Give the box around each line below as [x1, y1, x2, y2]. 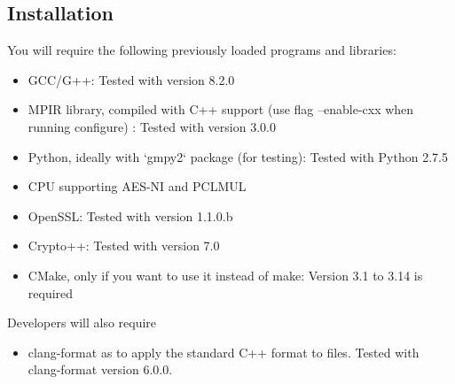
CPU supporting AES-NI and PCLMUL [27, 177, 247, 196]
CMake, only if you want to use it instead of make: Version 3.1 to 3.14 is [27, 265, 423, 284]
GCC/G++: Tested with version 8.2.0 [27, 70, 235, 88]
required [27, 283, 74, 302]
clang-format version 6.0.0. [27, 360, 173, 379]
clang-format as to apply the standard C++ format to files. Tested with [27, 342, 420, 361]
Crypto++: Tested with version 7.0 [27, 236, 220, 255]
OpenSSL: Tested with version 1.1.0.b [27, 206, 233, 225]
